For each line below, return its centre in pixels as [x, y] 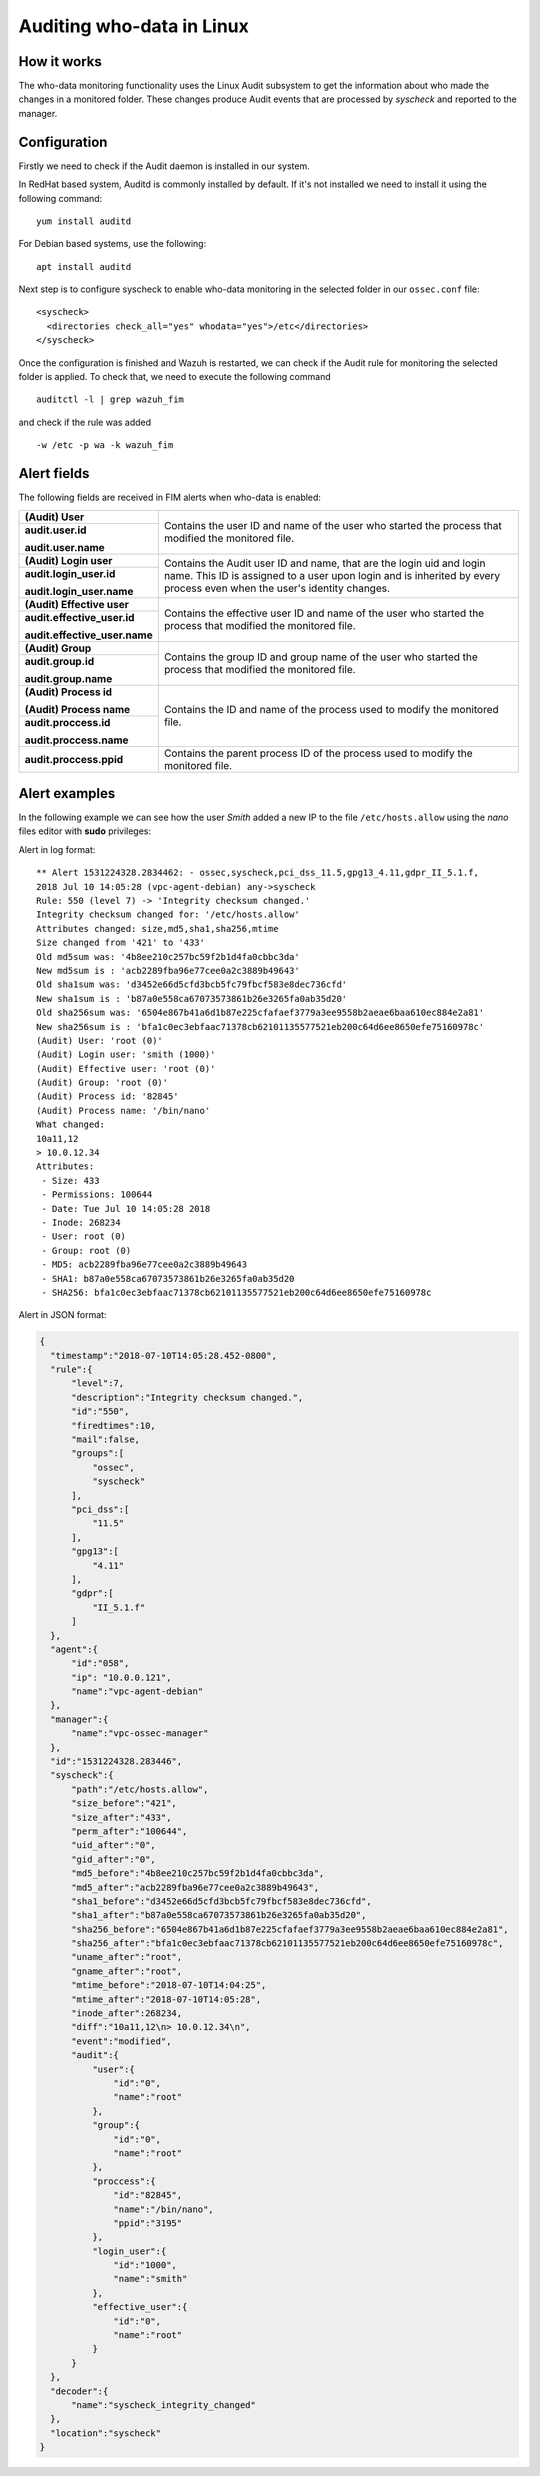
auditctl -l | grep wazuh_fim [110, 399]
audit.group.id [59, 661]
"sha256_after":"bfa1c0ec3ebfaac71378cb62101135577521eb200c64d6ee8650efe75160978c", [287, 1943]
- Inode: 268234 [81, 1222]
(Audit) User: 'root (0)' [100, 1040]
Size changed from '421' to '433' [120, 943]
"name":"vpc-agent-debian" [137, 1691]
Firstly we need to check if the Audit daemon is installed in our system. [164, 166]
